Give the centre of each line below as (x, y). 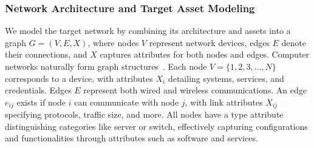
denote (294, 42)
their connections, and (46, 54)
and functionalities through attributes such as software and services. (131, 138)
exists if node (41, 102)
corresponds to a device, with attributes (79, 78)
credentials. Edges (38, 90)
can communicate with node (127, 102)
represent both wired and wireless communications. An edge (195, 90)
